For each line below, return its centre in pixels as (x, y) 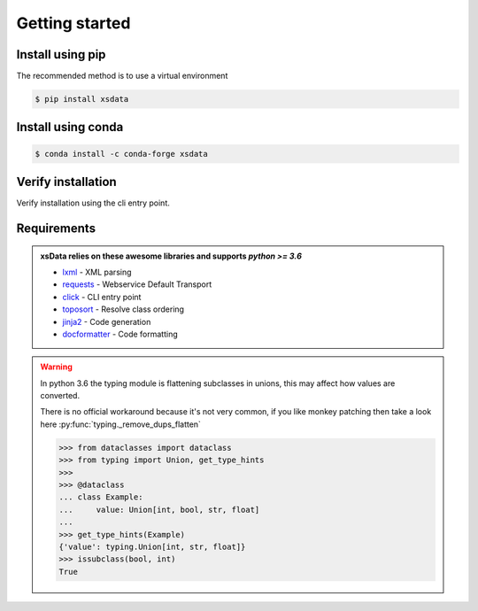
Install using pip (61, 54)
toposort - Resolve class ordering (123, 309)
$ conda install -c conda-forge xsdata (121, 154)
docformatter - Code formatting (120, 334)
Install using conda (70, 127)
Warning (56, 367)
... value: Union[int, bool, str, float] (159, 510)
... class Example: (101, 497)
